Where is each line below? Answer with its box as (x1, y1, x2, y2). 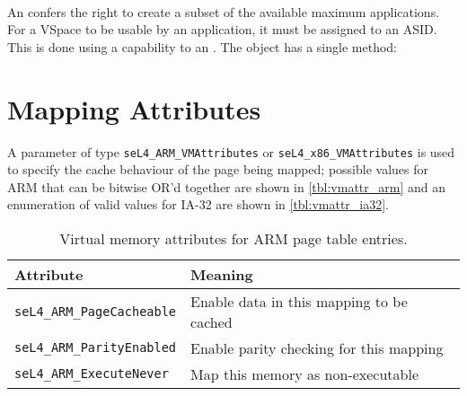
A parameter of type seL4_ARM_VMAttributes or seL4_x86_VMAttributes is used (7, 142, 455, 161)
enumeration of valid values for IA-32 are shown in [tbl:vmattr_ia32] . (7, 195, 390, 214)
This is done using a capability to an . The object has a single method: (7, 37, 397, 56)
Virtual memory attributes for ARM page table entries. (59, 227, 408, 249)
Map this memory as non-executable (190, 363, 419, 384)
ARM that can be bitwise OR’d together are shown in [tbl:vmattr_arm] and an (7, 177, 446, 196)
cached (190, 311, 233, 332)
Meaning (190, 263, 253, 285)
